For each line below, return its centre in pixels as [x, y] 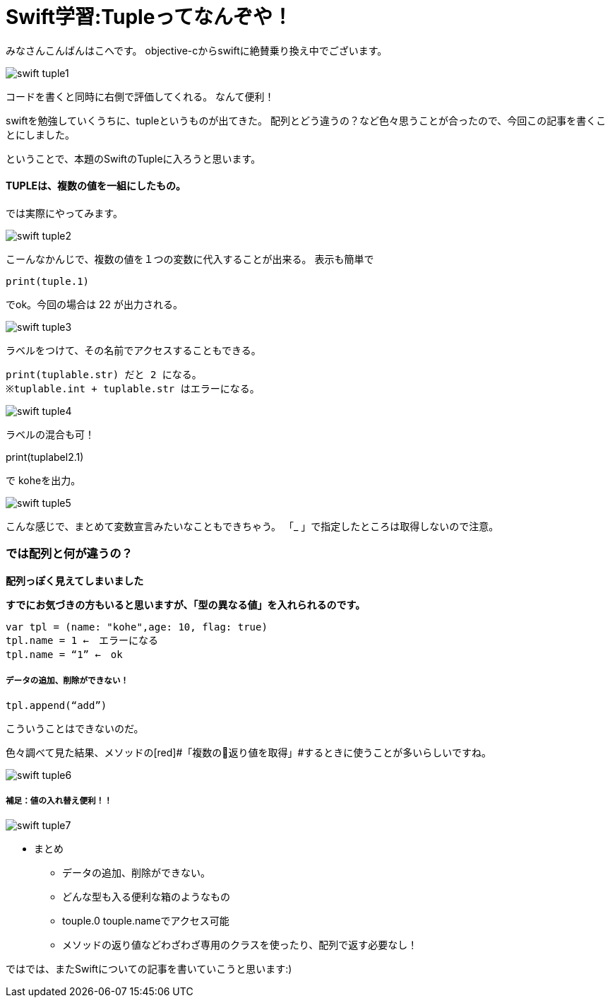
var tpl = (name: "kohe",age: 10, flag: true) [137, 627]
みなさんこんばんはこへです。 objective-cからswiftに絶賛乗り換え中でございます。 [197, 50]
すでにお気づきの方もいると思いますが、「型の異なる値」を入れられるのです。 [186, 604]
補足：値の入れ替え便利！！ [59, 800]
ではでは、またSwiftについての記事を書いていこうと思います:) [149, 969]
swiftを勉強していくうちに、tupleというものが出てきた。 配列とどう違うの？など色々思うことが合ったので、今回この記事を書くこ [306, 120]
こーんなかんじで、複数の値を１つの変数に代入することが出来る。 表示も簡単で [190, 259]
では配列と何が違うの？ [69, 554]
